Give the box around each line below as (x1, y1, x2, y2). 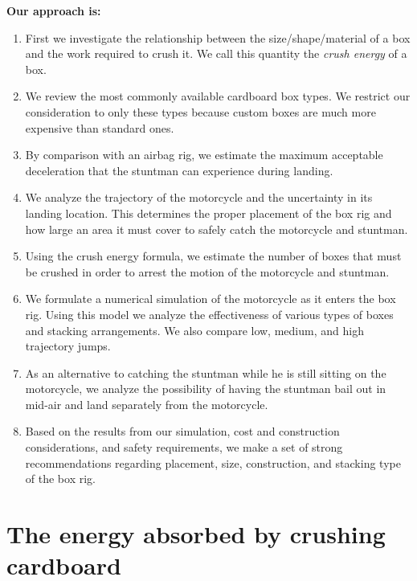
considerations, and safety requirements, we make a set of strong (25, 439, 343, 456)
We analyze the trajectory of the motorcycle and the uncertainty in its (25, 189, 373, 206)
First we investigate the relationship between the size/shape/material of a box (25, 29, 411, 46)
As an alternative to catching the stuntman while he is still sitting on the (25, 364, 386, 381)
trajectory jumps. (25, 338, 111, 354)
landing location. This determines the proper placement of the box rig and (25, 204, 392, 221)
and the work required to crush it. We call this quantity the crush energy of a (25, 45, 407, 62)
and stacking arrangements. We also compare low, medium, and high (25, 321, 364, 338)
